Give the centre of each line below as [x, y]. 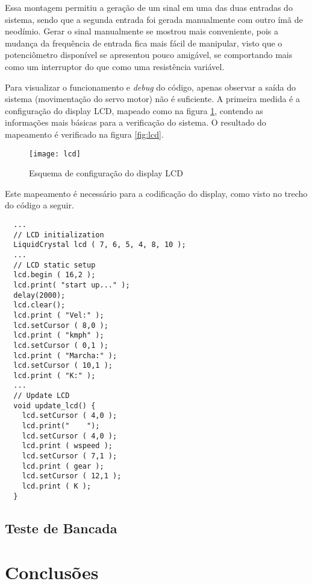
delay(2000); [39, 295]
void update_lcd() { [55, 406]
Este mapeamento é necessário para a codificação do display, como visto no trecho [156, 193]
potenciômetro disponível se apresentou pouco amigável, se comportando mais [149, 55]
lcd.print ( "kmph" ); [59, 335]
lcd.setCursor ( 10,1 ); [63, 366]
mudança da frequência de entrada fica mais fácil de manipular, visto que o [144, 43]
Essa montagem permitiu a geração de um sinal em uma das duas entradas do [149, 7]
